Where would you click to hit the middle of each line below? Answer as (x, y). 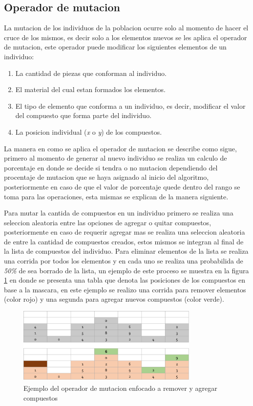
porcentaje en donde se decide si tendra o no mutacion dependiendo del (111, 167)
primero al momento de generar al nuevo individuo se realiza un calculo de (116, 158)
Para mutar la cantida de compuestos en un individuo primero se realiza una (119, 213)
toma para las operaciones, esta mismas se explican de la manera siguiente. (116, 196)
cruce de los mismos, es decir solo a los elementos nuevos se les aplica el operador (126, 37)
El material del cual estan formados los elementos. (90, 89)
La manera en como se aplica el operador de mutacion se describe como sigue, (120, 148)
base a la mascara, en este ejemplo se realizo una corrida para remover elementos (125, 289)
